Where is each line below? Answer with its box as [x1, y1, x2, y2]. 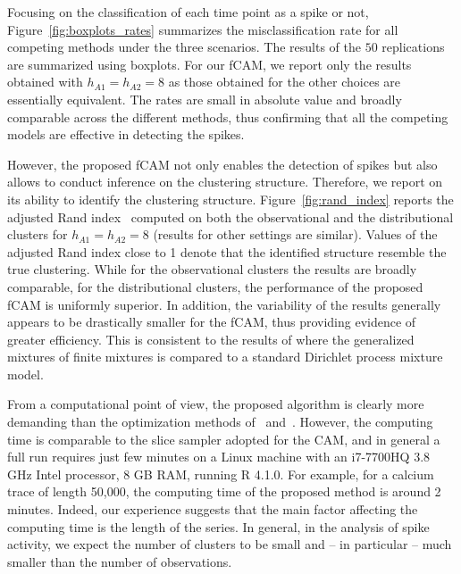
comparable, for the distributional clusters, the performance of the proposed [7, 277, 423, 295]
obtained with [7, 72, 83, 91]
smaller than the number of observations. [7, 552, 232, 570]
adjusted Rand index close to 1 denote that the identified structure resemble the [7, 242, 447, 261]
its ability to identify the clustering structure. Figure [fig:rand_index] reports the [7, 189, 454, 208]
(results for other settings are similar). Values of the [153, 225, 438, 244]
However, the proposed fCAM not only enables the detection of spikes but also [7, 154, 438, 173]
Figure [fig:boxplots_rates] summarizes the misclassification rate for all [7, 20, 398, 38]
